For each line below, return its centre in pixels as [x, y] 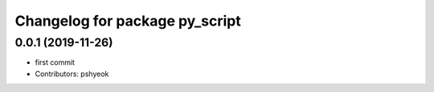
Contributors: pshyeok [72, 74]
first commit [55, 62]
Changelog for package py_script [128, 21]
